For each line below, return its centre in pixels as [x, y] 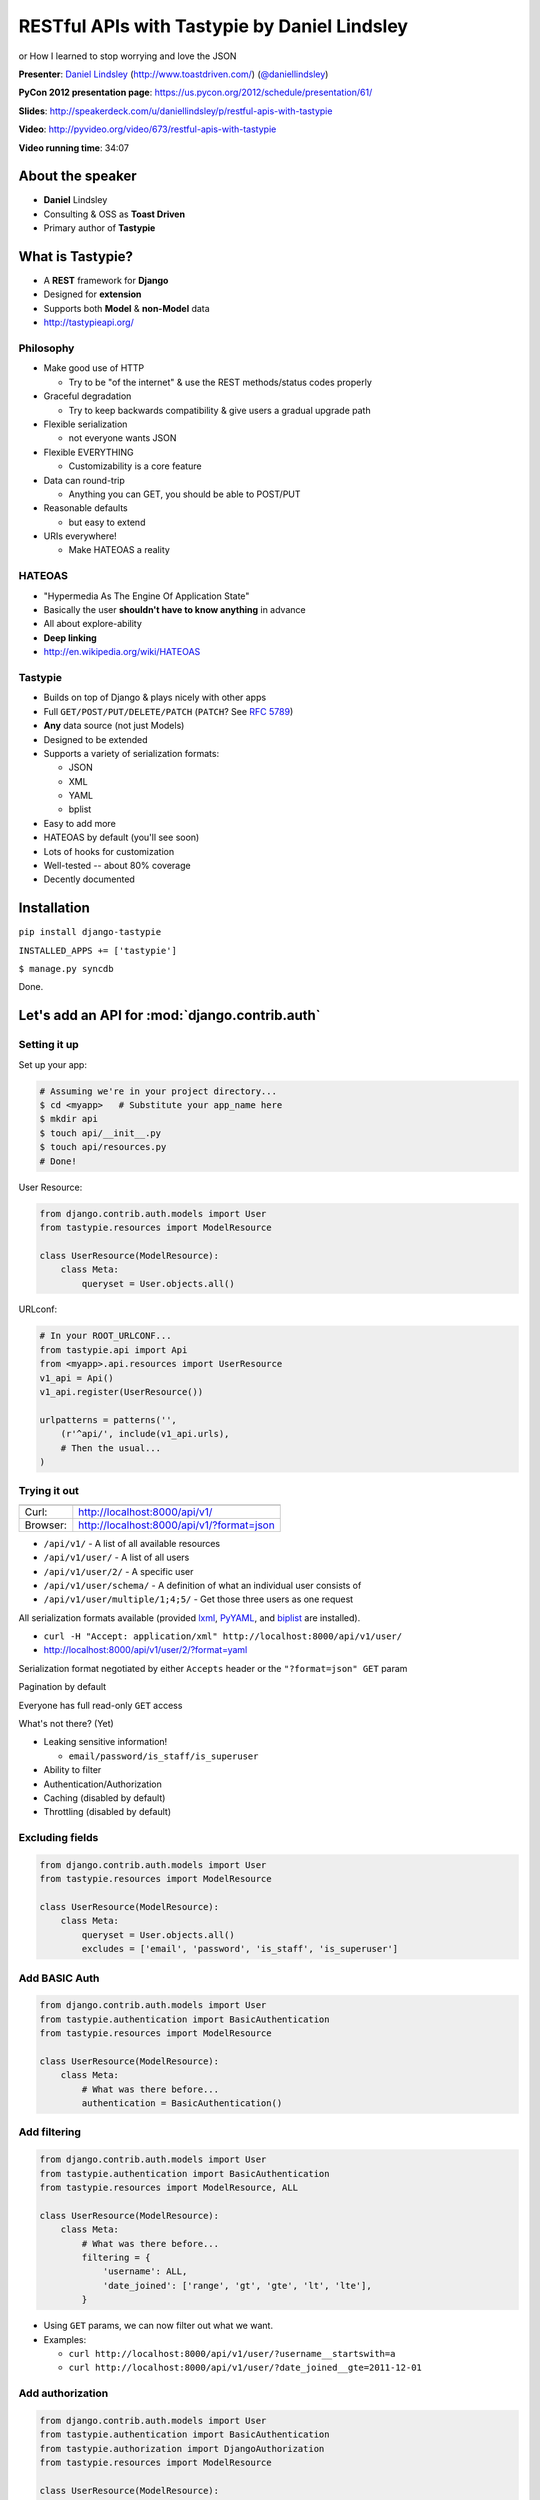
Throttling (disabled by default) [107, 1812]
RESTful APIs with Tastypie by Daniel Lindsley [213, 26]
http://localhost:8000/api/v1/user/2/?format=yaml [145, 1650]
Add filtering [50, 2132]
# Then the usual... [111, 1448]
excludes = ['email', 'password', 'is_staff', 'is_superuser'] [240, 1949]
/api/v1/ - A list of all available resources [132, 1543]
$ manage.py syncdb [66, 969]
